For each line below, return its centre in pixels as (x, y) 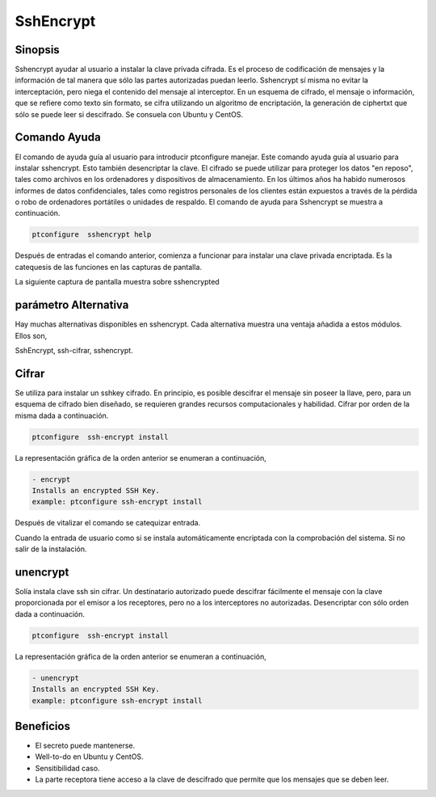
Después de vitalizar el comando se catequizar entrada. (108, 523)
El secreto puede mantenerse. (85, 746)
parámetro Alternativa (72, 305)
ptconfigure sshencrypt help (92, 235)
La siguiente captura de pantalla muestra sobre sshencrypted (117, 282)
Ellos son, (31, 335)
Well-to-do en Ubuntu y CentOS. (90, 757)
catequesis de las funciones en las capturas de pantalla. (108, 267)
